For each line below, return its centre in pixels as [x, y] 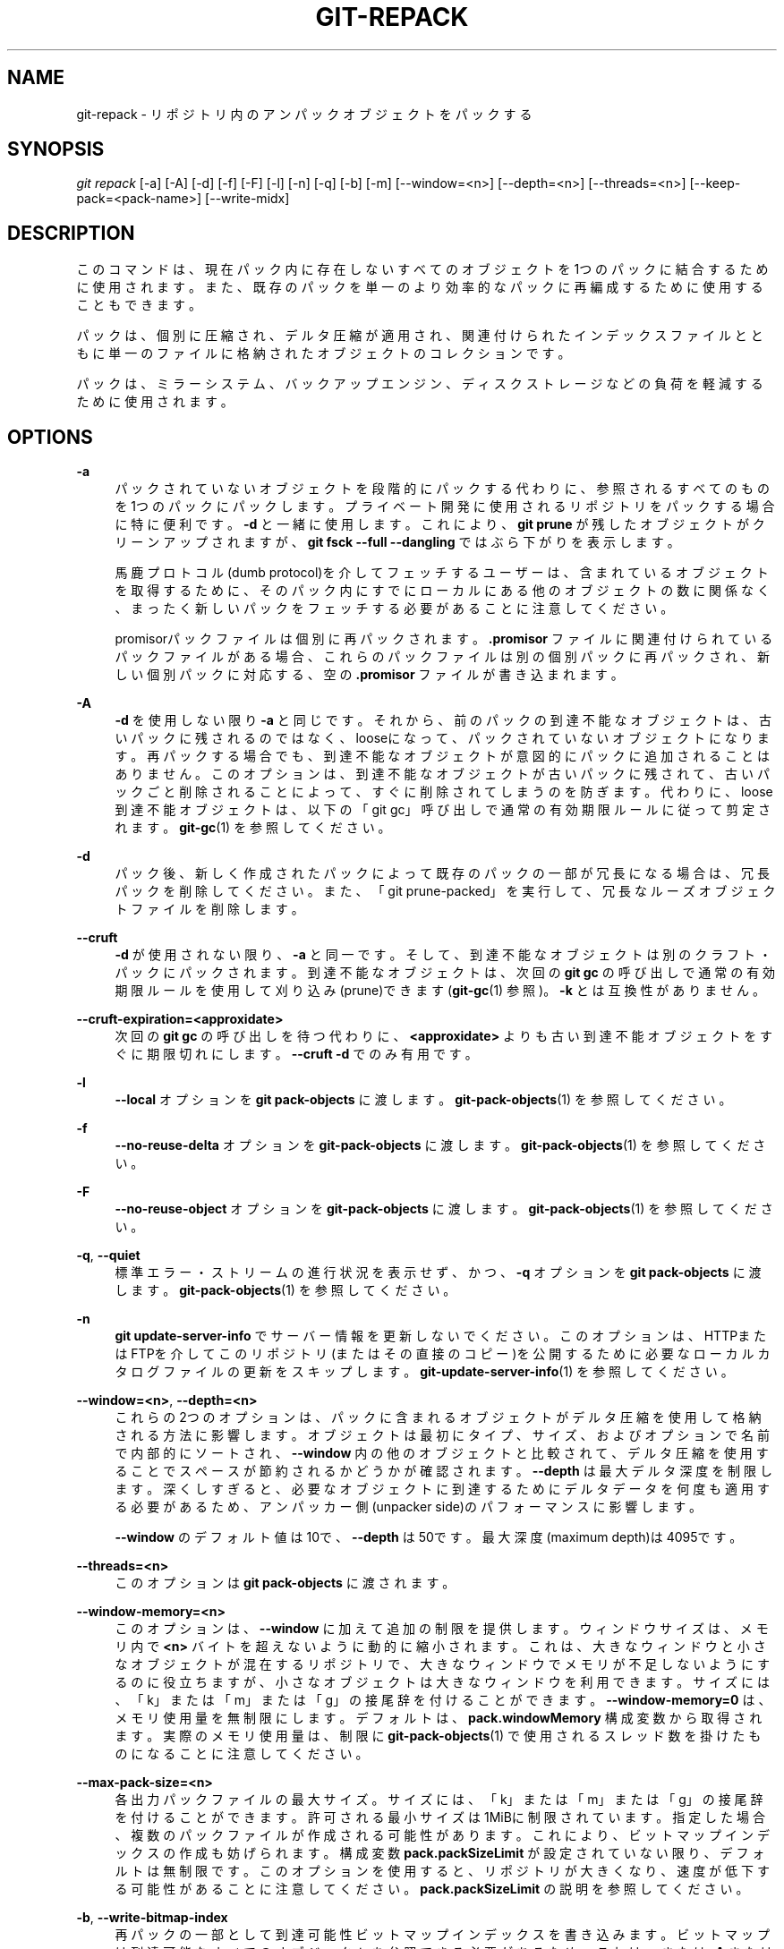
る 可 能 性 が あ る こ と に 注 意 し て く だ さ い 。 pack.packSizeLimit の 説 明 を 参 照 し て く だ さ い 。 [432, 1889]
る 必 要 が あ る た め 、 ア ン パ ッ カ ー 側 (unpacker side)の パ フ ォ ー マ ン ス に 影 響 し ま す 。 [409, 1507]
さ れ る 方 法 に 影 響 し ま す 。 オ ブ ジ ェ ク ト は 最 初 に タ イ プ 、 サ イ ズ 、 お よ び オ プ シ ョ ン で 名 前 [442, 1435]
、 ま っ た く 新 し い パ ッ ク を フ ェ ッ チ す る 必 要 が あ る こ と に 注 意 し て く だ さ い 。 [394, 609]
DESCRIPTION [71, 233]
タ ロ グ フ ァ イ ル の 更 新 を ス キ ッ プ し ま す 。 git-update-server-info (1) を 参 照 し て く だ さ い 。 [424, 1372]
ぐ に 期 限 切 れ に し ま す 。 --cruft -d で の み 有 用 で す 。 [296, 1054]
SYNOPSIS [56, 149]
